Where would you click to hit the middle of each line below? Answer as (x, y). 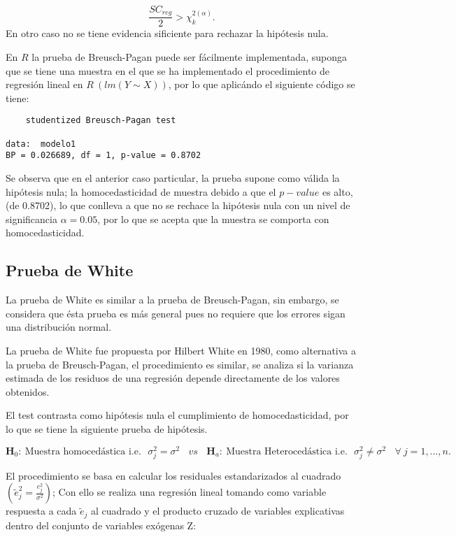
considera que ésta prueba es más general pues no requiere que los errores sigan (176, 313)
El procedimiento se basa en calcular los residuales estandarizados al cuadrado (173, 475)
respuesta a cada (41, 511)
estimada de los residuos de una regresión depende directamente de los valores (173, 378)
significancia (31, 219)
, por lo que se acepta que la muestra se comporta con (213, 219)
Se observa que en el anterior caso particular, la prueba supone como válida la (173, 178)
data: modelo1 (41, 144)
